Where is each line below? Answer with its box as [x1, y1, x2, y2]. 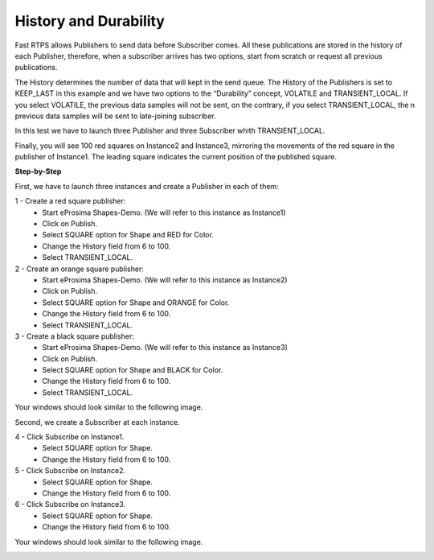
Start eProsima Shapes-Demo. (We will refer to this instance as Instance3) [42, 343, 289, 352]
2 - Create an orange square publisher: [14, 264, 144, 274]
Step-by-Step [14, 167, 62, 176]
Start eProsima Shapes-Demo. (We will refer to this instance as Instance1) [42, 208, 286, 217]
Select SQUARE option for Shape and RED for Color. [42, 230, 215, 240]
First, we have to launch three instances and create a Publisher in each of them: [14, 181, 279, 191]
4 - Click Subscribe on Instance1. [14, 432, 125, 442]
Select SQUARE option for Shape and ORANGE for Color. [42, 298, 230, 307]
